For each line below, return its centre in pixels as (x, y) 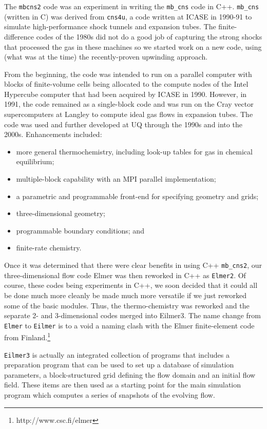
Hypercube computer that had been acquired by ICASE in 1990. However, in (126, 94)
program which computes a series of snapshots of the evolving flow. (110, 395)
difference (19, 36)
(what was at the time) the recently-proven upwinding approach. (106, 57)
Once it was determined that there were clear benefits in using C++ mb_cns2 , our (133, 265)
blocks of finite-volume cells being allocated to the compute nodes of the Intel (126, 84)
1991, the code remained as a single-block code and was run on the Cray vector (129, 104)
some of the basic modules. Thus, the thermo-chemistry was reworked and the (127, 305)
